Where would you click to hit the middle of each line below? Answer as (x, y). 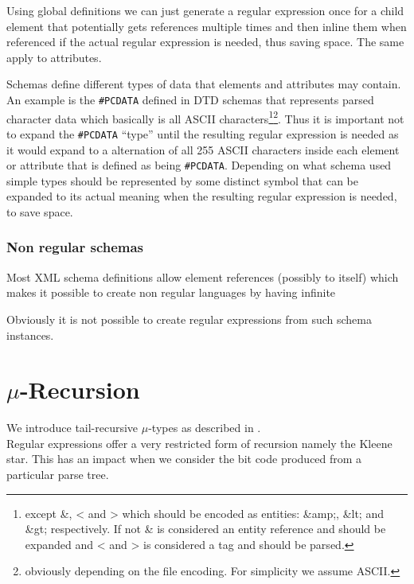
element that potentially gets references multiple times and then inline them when (207, 26)
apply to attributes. (54, 57)
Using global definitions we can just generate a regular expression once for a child (205, 10)
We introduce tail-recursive (72, 428)
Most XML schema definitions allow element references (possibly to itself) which (203, 276)
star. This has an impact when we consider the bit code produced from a (184, 459)
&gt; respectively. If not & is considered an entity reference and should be (205, 529)
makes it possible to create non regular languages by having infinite (171, 292)
